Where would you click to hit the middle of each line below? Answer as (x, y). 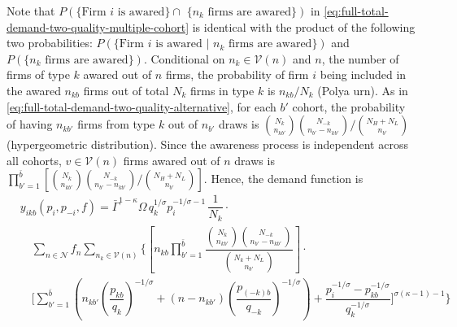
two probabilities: (50, 43)
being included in (363, 74)
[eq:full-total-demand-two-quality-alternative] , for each (141, 106)
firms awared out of (172, 160)
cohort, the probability (349, 106)
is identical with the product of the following (304, 26)
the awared (34, 90)
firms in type (222, 90)
